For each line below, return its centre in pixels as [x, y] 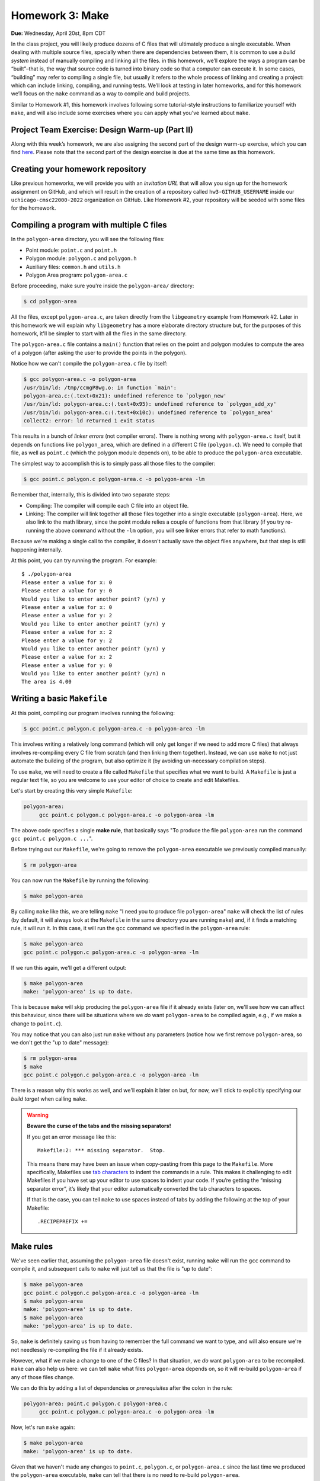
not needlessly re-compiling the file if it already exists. [77, 1349]
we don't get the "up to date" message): [60, 1043]
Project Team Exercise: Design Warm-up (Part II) [102, 129]
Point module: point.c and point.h [71, 250]
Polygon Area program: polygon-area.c [77, 275]
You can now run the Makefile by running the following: [81, 880]
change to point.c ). [37, 1023]
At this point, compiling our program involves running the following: [93, 713]
